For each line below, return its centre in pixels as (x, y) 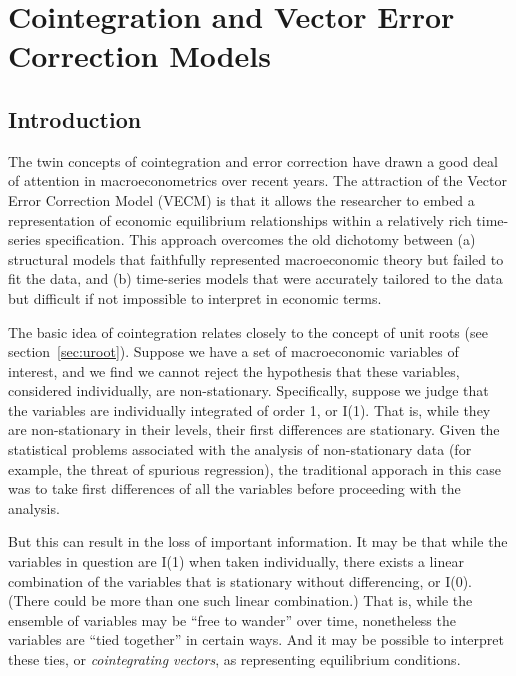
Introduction (75, 118)
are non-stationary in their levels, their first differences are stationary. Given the (254, 429)
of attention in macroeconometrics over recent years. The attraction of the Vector (257, 180)
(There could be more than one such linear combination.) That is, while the (240, 600)
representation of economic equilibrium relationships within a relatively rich (240, 219)
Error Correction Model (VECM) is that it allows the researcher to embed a (241, 199)
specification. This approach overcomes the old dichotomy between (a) (260, 239)
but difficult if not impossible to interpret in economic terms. (195, 297)
